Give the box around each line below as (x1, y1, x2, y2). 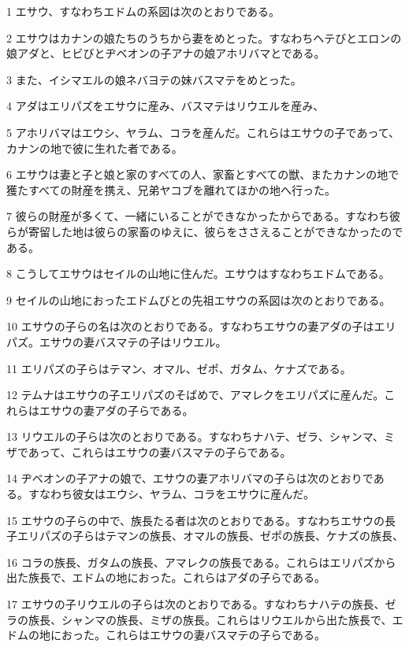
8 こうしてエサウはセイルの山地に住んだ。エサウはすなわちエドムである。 (6, 265, 390, 282)
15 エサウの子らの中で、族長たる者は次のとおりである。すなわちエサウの (6, 512, 385, 528)
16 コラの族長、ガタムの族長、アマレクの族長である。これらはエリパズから (6, 553, 396, 570)
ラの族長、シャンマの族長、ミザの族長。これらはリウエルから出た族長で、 (6, 611, 392, 627)
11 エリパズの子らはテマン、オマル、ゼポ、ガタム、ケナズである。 (6, 360, 351, 376)
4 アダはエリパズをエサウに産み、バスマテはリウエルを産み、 (6, 98, 325, 114)
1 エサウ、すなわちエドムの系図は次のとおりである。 (6, 3, 281, 19)
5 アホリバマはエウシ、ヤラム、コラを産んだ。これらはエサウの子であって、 (6, 124, 400, 140)
